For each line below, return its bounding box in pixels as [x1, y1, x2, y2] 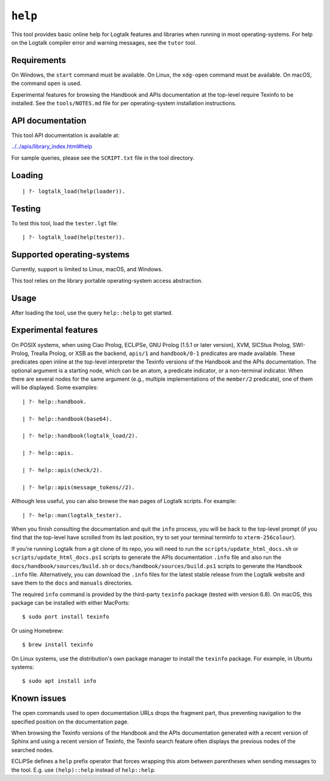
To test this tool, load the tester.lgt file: [11, 220, 119, 227]
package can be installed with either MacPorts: [11, 599, 130, 607]
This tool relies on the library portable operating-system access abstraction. [11, 277, 203, 284]
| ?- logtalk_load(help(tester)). [22, 234, 125, 241]
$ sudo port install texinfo [22, 613, 109, 621]
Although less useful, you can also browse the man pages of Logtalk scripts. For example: [11, 498, 237, 505]
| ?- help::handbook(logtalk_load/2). [22, 432, 139, 439]
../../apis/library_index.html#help [11, 143, 93, 150]
